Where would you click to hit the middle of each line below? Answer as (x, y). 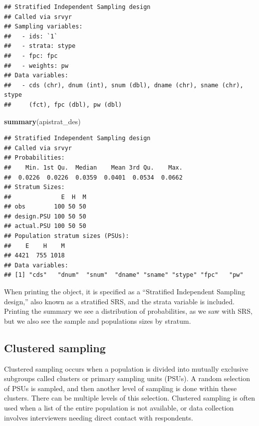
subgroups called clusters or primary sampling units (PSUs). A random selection (127, 378)
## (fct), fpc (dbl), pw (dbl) (63, 105)
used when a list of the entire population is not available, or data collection (119, 407)
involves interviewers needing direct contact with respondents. (99, 417)
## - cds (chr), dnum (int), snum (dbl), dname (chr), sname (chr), (124, 85)
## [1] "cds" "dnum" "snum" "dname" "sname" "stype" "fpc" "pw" (124, 275)
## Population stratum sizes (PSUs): (67, 236)
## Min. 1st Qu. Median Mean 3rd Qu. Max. (93, 167)
